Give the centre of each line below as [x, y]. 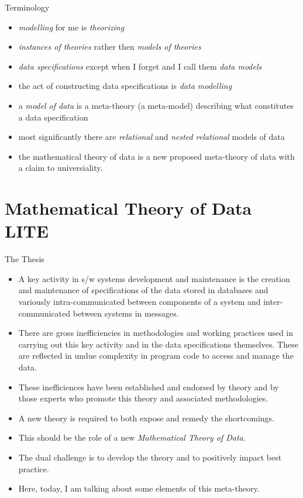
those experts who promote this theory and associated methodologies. [143, 398]
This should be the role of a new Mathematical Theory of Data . [132, 437]
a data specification [53, 117]
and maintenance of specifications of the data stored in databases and [143, 290]
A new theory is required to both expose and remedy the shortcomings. [147, 418]
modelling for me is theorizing [71, 27]
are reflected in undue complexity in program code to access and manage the [156, 356]
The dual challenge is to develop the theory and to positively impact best [150, 457]
